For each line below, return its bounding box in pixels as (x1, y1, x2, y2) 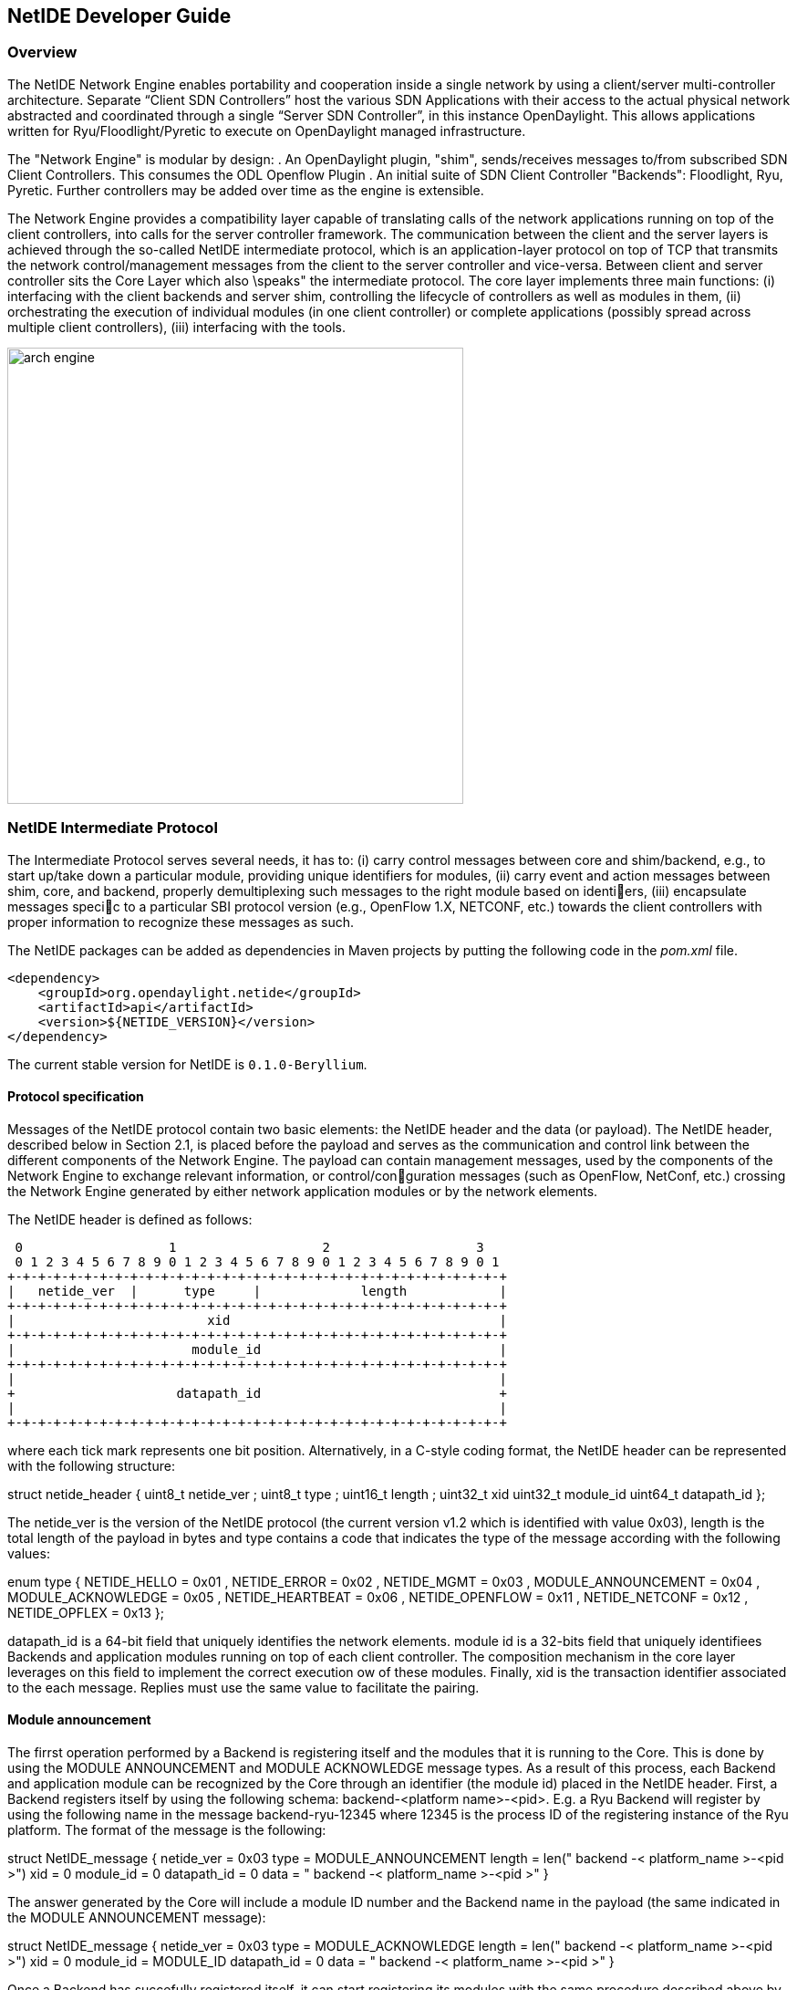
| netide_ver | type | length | (7, 1283, 507, 1298)
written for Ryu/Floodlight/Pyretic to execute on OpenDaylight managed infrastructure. (7, 122, 526, 139)
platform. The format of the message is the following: (7, 1821, 326, 1838)
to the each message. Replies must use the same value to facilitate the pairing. (7, 1679, 480, 1695)
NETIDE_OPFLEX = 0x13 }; (7, 1604, 164, 1620)
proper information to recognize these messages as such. (7, 913, 355, 930)
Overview (7, 43, 78, 62)
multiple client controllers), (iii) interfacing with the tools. (7, 318, 346, 335)
